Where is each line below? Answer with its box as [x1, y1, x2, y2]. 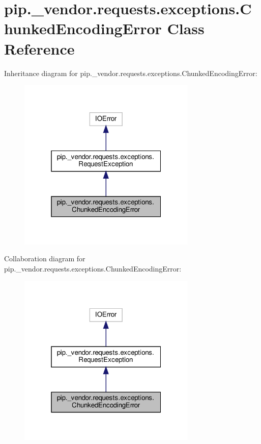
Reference [4, 38, 75, 59]
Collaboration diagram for [4, 253, 85, 264]
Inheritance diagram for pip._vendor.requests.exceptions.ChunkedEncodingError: [4, 67, 257, 78]
